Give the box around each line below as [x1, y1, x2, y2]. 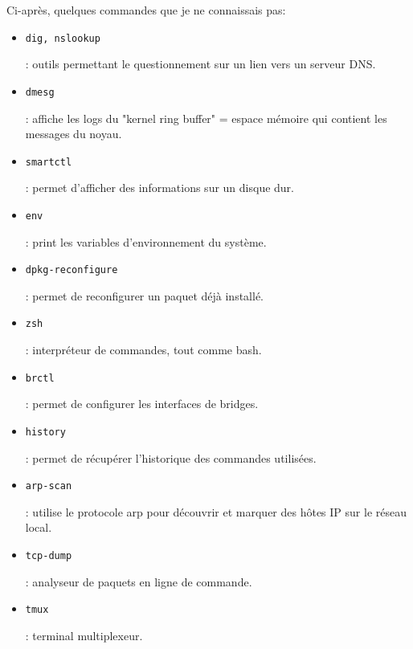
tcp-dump [25, 550, 72, 562]
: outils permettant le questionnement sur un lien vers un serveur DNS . [25, 55, 376, 72]
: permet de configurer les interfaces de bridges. [25, 395, 259, 412]
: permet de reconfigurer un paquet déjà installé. [25, 287, 264, 304]
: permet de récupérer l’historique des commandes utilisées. [25, 449, 317, 466]
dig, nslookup [25, 32, 100, 44]
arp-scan [25, 480, 72, 492]
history [25, 426, 66, 438]
